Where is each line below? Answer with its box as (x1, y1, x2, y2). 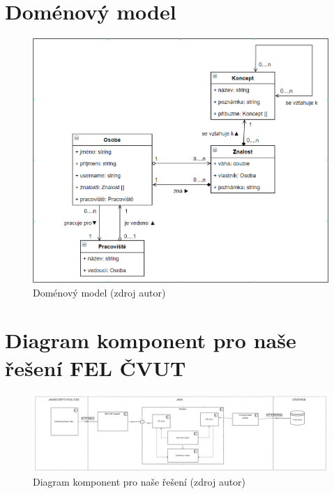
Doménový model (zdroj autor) (33, 285, 166, 299)
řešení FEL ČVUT (5, 353, 186, 382)
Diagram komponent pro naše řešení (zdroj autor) (33, 474, 246, 489)
